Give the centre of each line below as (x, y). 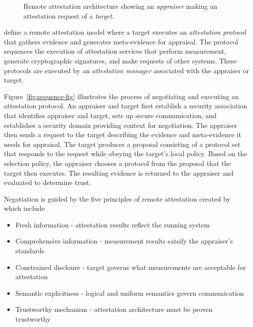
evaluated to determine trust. (48, 182)
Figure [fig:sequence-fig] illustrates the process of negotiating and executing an (121, 96)
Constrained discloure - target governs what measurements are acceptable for (131, 267)
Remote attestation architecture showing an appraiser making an (120, 6)
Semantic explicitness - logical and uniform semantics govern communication (130, 293)
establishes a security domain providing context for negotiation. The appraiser (121, 125)
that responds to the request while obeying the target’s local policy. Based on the (126, 153)
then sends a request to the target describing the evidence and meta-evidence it (123, 134)
